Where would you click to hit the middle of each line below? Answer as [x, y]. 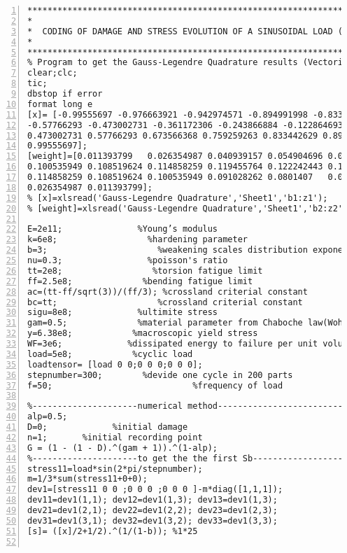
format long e [60, 104]
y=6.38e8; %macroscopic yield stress [143, 334]
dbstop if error [65, 94]
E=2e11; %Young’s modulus [123, 229]
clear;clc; [52, 73]
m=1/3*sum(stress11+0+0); [87, 479]
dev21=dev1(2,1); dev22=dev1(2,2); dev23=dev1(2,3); [153, 510]
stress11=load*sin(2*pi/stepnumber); [115, 469]
